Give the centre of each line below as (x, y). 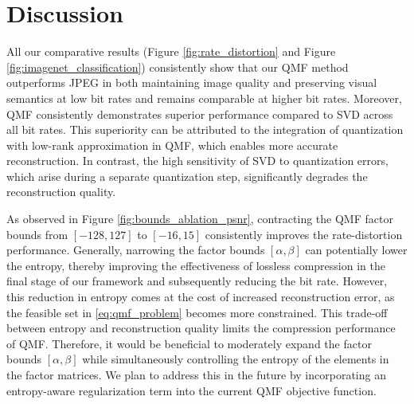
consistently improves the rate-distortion (304, 234)
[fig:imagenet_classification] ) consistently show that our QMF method (178, 67)
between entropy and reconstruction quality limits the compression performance (201, 328)
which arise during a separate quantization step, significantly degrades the (187, 176)
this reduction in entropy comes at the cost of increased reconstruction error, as (201, 297)
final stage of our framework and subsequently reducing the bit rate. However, (197, 281)
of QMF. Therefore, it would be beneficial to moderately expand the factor (189, 343)
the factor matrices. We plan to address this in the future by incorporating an (196, 375)
